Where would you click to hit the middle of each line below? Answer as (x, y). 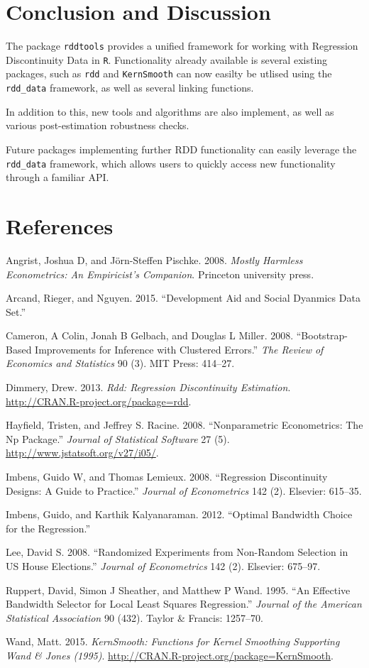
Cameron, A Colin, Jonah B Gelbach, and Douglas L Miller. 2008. (150, 335)
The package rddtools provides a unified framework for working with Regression (182, 46)
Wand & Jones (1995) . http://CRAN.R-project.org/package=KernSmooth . (170, 655)
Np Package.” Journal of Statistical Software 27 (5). (118, 438)
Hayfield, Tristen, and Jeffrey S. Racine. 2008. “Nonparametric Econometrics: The (184, 425)
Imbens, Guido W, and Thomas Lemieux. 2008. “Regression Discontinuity (167, 477)
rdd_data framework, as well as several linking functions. (130, 88)
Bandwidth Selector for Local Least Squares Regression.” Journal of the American (184, 604)
